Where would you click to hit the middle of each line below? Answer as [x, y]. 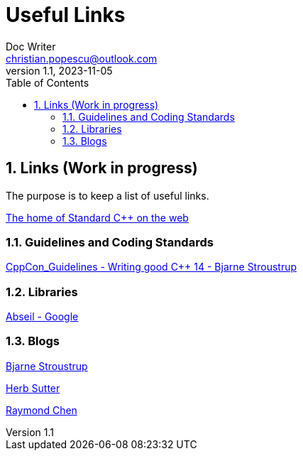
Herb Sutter [33, 388]
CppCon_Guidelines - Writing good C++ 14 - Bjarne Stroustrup [151, 267]
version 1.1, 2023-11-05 [59, 70]
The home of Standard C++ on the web [97, 217]
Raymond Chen [42, 410]
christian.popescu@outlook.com [82, 58]
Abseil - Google [42, 317]
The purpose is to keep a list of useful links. [108, 195]
